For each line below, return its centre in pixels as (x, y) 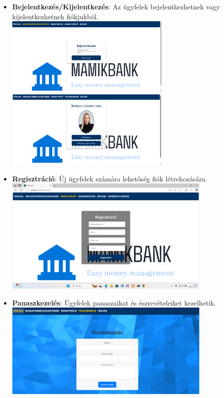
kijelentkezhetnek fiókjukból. (55, 16)
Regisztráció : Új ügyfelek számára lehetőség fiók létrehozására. (110, 178)
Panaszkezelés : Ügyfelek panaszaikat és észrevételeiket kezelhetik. (114, 302)
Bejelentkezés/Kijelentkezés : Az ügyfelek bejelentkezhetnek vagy (116, 6)
